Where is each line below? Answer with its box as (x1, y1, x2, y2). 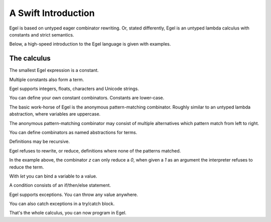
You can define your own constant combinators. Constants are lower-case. (9, 95, 165, 101)
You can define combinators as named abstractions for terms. (9, 129, 138, 135)
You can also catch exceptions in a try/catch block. (9, 200, 115, 207)
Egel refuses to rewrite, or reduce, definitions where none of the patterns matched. (9, 147, 181, 153)
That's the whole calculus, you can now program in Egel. (9, 210, 126, 216)
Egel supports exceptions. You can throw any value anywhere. (9, 191, 138, 197)
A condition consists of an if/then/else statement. (9, 182, 111, 188)
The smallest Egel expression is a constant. (9, 67, 99, 73)
